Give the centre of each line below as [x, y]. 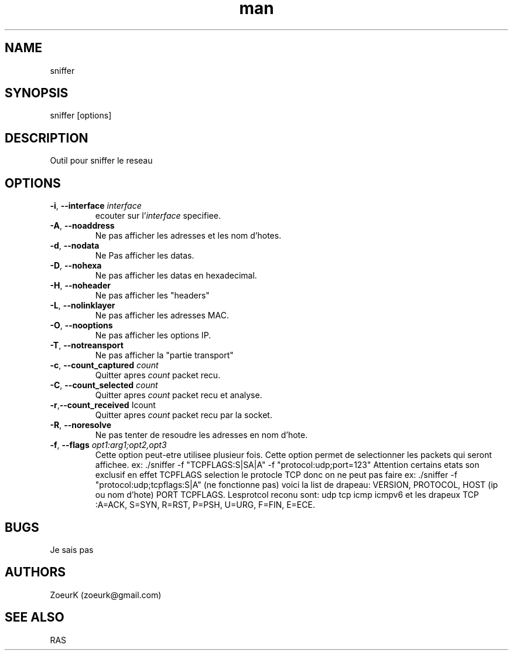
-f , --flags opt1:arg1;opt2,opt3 [108, 445]
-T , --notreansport [87, 345]
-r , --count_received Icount [103, 405]
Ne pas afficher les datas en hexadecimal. [176, 276]
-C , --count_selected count [104, 385]
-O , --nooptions [81, 325]
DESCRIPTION [47, 138]
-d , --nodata [75, 246]
